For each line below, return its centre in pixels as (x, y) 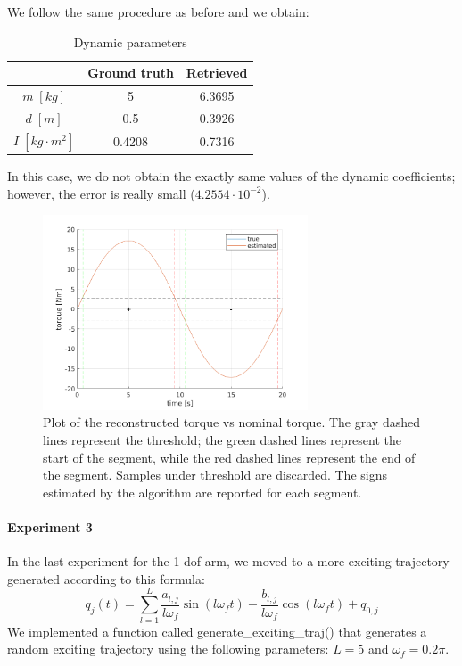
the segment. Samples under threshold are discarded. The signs (215, 475)
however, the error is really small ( (101, 193)
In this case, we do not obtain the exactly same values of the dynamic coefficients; (231, 176)
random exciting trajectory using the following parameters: (168, 649)
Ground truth (131, 73)
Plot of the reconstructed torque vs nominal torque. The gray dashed (231, 422)
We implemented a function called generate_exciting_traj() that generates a (217, 631)
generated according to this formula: (106, 578)
